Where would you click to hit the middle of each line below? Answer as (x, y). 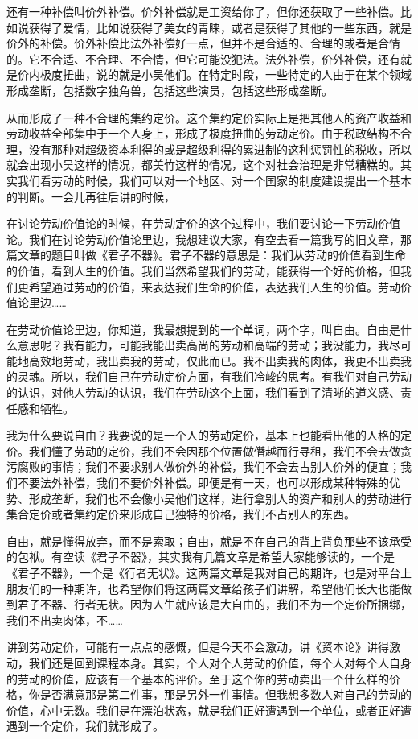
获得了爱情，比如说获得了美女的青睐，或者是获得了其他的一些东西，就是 (220, 27)
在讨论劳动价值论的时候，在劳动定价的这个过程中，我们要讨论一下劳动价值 (203, 223)
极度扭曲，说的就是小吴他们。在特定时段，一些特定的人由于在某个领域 (225, 74)
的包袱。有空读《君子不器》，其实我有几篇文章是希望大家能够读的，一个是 (201, 557)
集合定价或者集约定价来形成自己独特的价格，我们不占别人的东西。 (181, 514)
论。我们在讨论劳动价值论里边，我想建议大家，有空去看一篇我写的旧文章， (203, 239)
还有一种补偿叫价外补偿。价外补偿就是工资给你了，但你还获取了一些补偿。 (203, 11)
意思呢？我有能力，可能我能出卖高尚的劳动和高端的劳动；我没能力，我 (203, 345)
